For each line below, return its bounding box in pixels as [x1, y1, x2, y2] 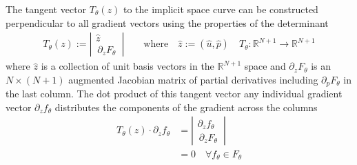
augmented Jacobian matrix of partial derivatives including [68, 72, 318, 86]
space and [244, 59, 286, 73]
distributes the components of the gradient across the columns [54, 99, 318, 114]
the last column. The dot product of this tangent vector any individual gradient [6, 86, 343, 101]
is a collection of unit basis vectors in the [41, 59, 214, 73]
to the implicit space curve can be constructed [123, 2, 318, 16]
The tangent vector [6, 2, 87, 16]
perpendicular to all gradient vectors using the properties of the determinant [6, 15, 329, 30]
